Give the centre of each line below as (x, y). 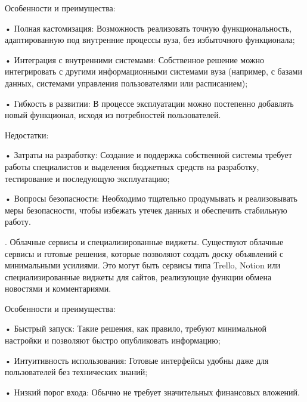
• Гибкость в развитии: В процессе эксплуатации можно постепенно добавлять (149, 103)
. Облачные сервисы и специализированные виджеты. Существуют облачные (144, 241)
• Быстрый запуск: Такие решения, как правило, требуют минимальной (136, 328)
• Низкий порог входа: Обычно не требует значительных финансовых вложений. (152, 392)
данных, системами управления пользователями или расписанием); (126, 83)
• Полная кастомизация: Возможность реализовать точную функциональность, (148, 28)
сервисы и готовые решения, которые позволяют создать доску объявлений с (144, 253)
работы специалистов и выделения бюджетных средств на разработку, (132, 166)
